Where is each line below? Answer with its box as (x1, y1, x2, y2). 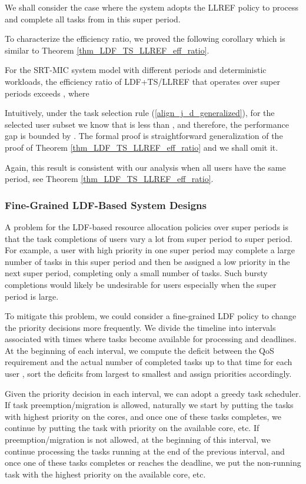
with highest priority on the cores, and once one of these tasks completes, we (5, 410, 281, 422)
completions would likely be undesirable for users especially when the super (5, 278, 277, 290)
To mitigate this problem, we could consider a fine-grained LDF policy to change (5, 310, 297, 322)
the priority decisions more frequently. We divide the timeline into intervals (5, 321, 276, 333)
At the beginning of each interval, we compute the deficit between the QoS (5, 344, 274, 356)
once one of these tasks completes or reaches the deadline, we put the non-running (5, 456, 301, 469)
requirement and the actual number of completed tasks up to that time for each (5, 356, 292, 368)
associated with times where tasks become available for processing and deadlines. (5, 333, 297, 345)
